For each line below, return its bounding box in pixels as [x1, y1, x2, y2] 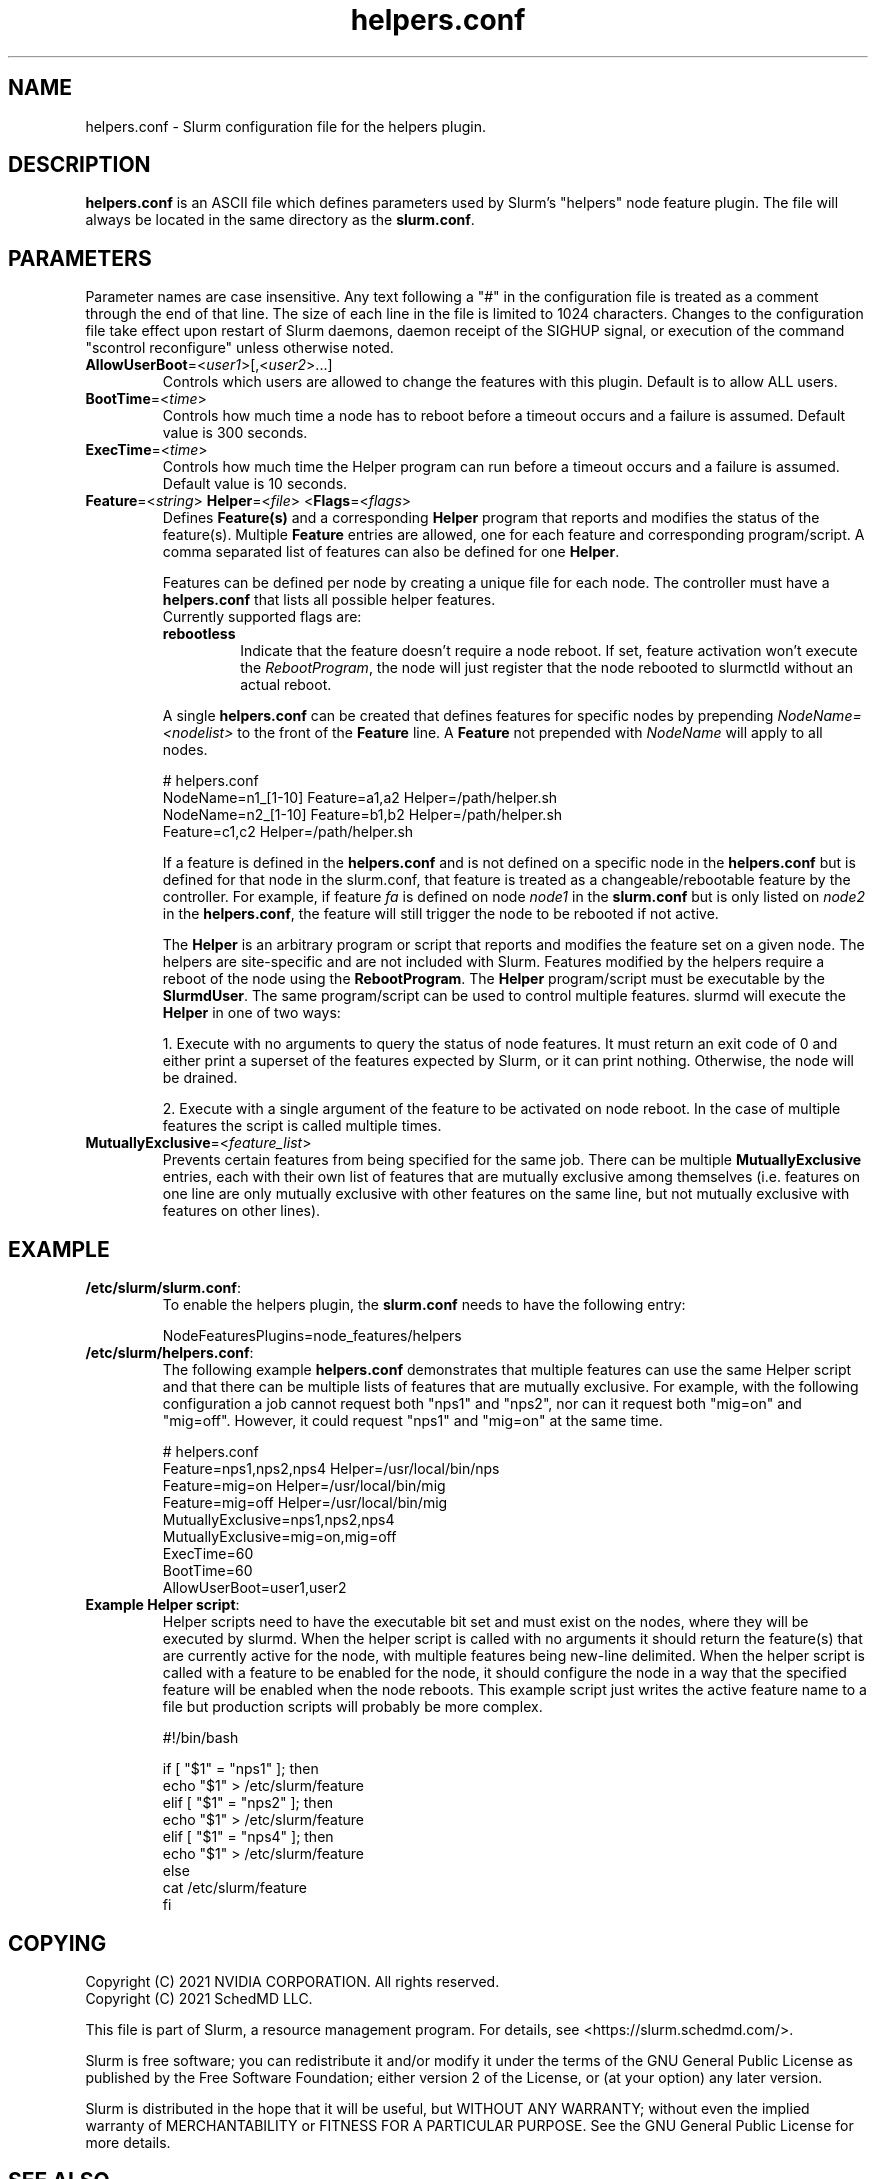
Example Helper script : [85, 1596, 240, 1614]
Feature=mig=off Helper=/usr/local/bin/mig [162, 1494, 448, 1512]
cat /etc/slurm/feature [162, 1879, 307, 1897]
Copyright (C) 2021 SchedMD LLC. [85, 1989, 313, 2007]
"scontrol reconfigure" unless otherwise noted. [85, 339, 394, 357]
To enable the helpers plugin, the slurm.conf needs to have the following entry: [162, 1296, 686, 1314]
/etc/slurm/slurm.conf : [85, 1279, 241, 1297]
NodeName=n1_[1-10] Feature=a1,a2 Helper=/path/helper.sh [162, 789, 558, 807]
